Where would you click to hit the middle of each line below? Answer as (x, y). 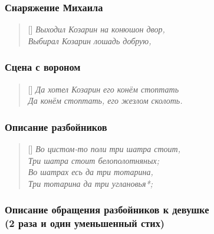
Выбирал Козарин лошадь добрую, (90, 40)
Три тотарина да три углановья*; (90, 183)
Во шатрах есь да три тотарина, (90, 172)
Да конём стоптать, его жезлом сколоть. (105, 100)
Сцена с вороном (43, 67)
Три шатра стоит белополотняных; (93, 160)
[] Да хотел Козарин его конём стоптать (103, 89)
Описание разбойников (56, 126)
